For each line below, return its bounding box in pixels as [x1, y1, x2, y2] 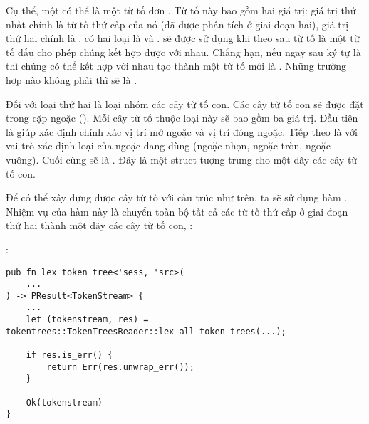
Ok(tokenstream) [26, 397, 103, 408]
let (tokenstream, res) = [26, 314, 149, 325]
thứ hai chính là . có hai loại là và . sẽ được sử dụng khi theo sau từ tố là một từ [6, 31, 360, 46]
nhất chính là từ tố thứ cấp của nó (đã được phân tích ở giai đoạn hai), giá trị [6, 16, 349, 31]
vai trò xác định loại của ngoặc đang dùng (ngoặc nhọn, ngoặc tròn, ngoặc [6, 138, 331, 153]
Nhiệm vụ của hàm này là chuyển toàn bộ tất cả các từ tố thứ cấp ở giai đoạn [6, 203, 348, 218]
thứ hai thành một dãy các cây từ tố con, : [6, 218, 193, 233]
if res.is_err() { [26, 350, 113, 361]
